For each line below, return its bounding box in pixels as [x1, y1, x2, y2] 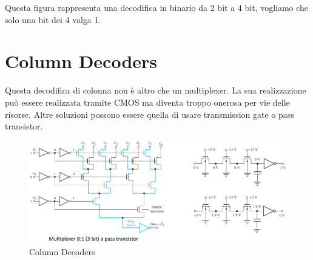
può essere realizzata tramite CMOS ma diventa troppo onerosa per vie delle [5, 95, 290, 108]
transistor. [5, 120, 43, 132]
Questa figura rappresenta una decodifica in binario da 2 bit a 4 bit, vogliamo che [5, 1, 309, 13]
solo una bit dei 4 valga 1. [5, 13, 101, 26]
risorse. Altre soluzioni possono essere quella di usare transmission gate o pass [5, 108, 294, 120]
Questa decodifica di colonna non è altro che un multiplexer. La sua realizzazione [5, 84, 306, 97]
